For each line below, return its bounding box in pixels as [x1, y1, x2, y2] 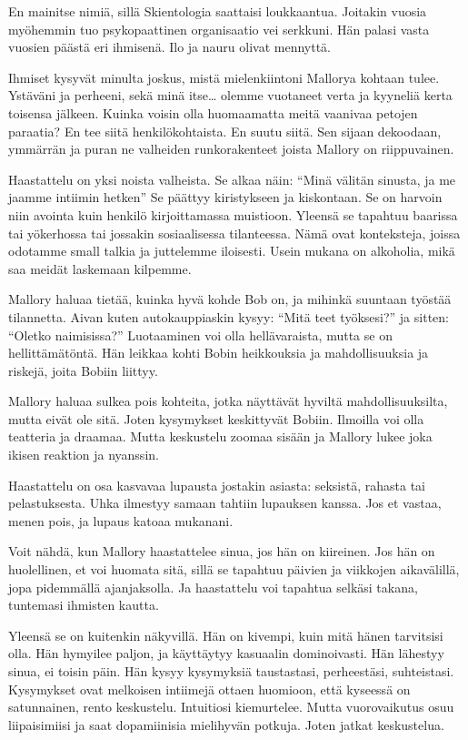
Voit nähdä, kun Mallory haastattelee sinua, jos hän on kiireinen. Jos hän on [8, 542, 435, 561]
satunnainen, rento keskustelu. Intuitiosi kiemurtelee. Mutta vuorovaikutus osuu [8, 697, 454, 716]
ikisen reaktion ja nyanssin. [8, 445, 159, 464]
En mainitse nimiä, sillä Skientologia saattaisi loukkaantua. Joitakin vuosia [8, 2, 427, 20]
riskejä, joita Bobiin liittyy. [8, 360, 158, 380]
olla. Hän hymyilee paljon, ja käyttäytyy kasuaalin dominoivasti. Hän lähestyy [8, 644, 444, 663]
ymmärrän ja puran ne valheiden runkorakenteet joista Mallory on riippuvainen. [8, 139, 454, 158]
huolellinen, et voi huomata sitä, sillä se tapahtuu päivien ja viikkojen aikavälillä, [8, 560, 460, 579]
